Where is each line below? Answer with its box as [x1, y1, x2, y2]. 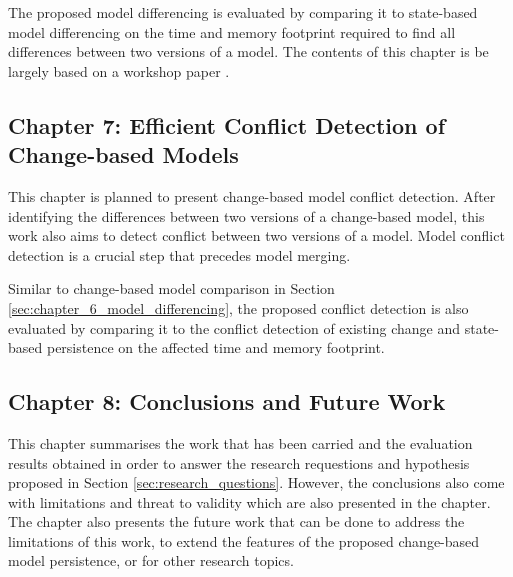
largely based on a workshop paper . [8, 60, 230, 81]
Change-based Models [8, 139, 239, 170]
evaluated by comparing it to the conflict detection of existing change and [8, 317, 461, 338]
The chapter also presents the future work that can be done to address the [8, 511, 465, 532]
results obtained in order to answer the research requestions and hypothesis [8, 452, 470, 473]
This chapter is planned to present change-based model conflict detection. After [8, 185, 496, 206]
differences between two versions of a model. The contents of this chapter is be [8, 41, 489, 62]
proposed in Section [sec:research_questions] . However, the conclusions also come [8, 472, 505, 493]
